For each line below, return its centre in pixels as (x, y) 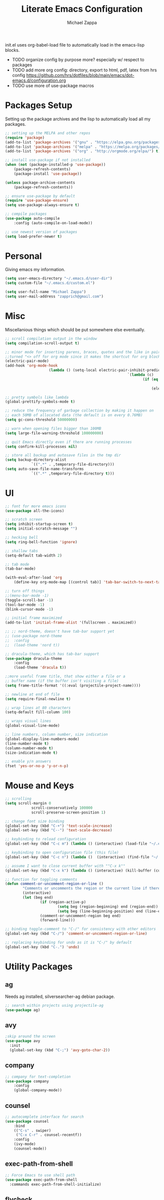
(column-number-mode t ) (29, 748)
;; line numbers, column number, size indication (57, 735)
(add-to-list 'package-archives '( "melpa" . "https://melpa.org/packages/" (84, 147)
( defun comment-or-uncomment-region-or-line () (54, 884)
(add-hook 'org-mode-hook (31, 366)
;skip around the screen (30, 1037)
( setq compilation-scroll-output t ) (42, 343)
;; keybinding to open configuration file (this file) (62, 853)
